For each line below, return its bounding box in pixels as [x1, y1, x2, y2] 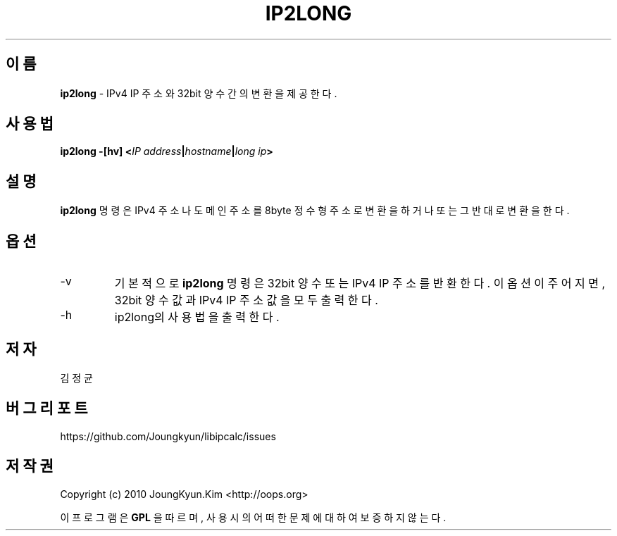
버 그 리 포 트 [6, 399, 88, 418]
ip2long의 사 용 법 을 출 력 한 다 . [114, 310, 280, 325]
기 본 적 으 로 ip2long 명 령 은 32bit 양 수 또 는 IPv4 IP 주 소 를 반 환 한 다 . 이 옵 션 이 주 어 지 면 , [114, 276, 606, 291]
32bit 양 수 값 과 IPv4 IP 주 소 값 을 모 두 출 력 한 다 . [114, 293, 378, 308]
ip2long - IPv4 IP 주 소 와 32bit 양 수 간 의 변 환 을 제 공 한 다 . [60, 87, 337, 99]
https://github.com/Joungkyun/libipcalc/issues [60, 430, 276, 442]
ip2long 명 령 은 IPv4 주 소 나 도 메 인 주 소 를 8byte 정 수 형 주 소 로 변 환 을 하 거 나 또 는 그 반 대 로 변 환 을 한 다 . [60, 204, 570, 217]
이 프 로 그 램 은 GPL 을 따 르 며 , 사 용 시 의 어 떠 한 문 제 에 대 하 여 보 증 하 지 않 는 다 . [60, 511, 447, 523]
